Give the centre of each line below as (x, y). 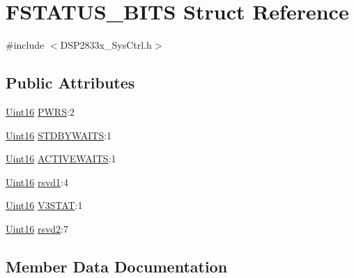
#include (25, 45)
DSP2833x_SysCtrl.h (106, 45)
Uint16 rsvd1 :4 (37, 182)
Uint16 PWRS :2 (40, 111)
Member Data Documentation (117, 266)
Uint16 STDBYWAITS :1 (59, 135)
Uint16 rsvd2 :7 (37, 228)
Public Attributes (70, 83)
